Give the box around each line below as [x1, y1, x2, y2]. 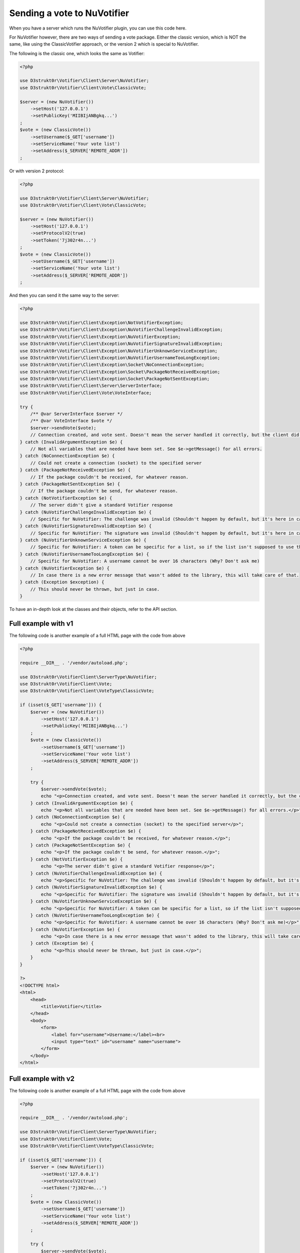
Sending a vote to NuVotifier [9, 8, 129, 19]
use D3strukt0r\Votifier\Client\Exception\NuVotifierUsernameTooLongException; [19, 355, 220, 360]
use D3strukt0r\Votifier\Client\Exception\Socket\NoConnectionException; [19, 362, 204, 368]
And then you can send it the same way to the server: [9, 292, 119, 298]
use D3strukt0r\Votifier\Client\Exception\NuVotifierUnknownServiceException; [19, 348, 217, 353]
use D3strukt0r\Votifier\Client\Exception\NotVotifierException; [19, 320, 183, 325]
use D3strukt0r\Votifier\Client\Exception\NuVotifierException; [19, 334, 181, 339]
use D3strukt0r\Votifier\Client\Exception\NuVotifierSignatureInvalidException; [19, 341, 223, 347]
